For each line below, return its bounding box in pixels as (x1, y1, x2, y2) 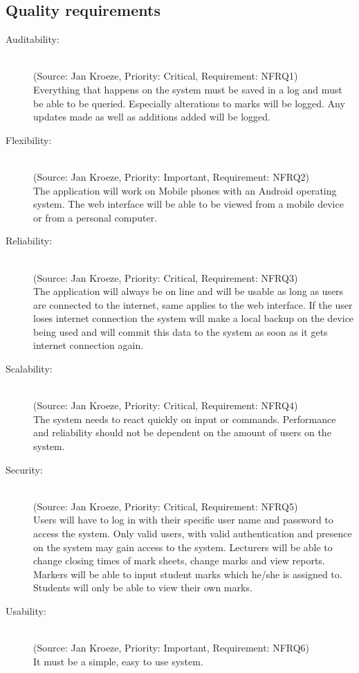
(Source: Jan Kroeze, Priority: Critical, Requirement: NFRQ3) (33, 270, 298, 285)
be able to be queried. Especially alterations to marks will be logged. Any (33, 96, 345, 110)
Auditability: (6, 32, 59, 46)
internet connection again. (33, 338, 144, 352)
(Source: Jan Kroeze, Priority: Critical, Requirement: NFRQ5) (33, 499, 298, 513)
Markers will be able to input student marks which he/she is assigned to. (33, 566, 342, 581)
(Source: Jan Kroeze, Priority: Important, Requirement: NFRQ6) (33, 640, 310, 655)
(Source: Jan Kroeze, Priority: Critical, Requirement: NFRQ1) (33, 69, 298, 83)
